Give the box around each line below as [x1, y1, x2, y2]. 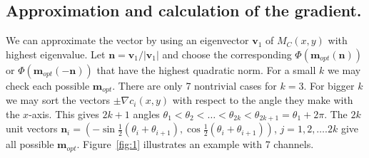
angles [133, 106, 160, 121]
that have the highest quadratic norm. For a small [96, 62, 316, 77]
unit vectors [6, 121, 58, 136]
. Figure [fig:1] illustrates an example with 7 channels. [76, 137, 314, 152]
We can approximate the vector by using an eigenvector [6, 33, 249, 48]
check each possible [6, 78, 90, 93]
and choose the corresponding [162, 46, 292, 61]
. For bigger [303, 78, 355, 93]
